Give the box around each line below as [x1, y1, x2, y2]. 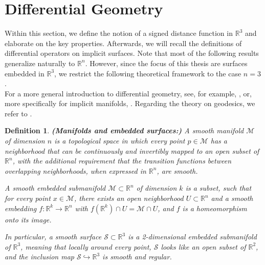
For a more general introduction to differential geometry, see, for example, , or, [5, 88, 252, 98]
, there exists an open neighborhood [74, 193, 184, 203]
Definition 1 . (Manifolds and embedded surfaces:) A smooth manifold [5, 125, 244, 136]
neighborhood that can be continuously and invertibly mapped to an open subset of [5, 145, 259, 156]
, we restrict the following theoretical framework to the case [54, 68, 241, 78]
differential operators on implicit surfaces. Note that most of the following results [5, 48, 259, 58]
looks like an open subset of [161, 241, 246, 252]
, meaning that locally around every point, [20, 241, 151, 252]
